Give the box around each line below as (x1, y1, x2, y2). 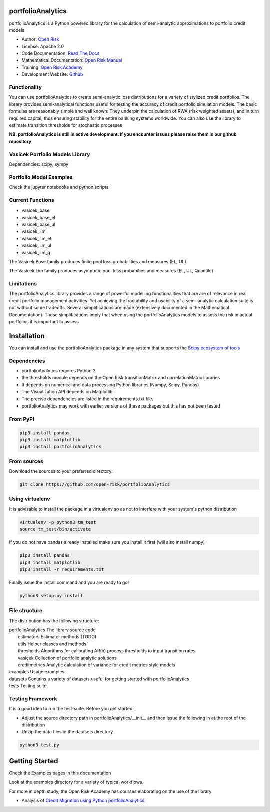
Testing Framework (9, 695, 57, 702)
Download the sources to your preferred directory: (9, 468, 113, 474)
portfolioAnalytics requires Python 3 (21, 368, 96, 374)
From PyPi (9, 415, 34, 422)
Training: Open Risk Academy (21, 64, 83, 70)
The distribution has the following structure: (9, 617, 99, 624)
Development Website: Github (21, 71, 83, 77)
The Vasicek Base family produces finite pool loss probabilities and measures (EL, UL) (9, 258, 187, 264)
